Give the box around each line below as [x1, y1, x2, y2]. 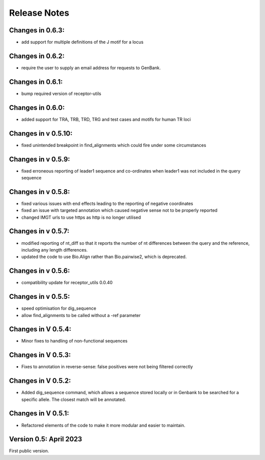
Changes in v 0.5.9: [9, 155, 71, 163]
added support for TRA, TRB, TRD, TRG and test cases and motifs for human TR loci [21, 116, 191, 122]
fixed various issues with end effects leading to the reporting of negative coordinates [21, 201, 193, 206]
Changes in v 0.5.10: [9, 129, 73, 138]
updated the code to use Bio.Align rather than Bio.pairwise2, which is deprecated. [21, 254, 187, 260]
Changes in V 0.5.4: [9, 325, 72, 334]
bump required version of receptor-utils [21, 90, 102, 96]
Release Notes [9, 7, 70, 18]
